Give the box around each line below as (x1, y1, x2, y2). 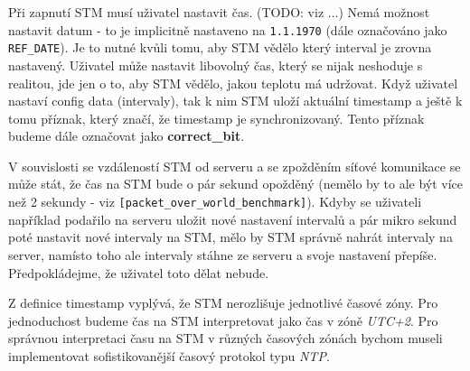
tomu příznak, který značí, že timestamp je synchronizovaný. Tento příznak (8, 108, 425, 127)
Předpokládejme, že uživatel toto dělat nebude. (8, 263, 269, 282)
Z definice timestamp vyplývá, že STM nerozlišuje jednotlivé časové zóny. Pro (8, 293, 438, 312)
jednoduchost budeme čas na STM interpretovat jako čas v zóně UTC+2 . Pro (8, 311, 438, 329)
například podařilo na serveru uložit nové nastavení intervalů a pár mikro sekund (8, 209, 457, 228)
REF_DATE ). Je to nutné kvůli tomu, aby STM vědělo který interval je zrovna (8, 38, 432, 57)
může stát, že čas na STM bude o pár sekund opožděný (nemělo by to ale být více (8, 174, 464, 193)
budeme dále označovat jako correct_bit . (8, 126, 245, 145)
